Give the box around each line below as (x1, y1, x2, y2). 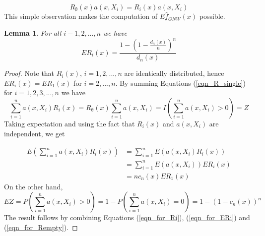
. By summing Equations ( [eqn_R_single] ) (115, 77, 246, 88)
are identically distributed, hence (124, 68, 224, 78)
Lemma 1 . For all (4, 28, 62, 38)
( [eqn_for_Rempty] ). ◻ (4, 222, 78, 232)
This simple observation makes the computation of (4, 11, 158, 21)
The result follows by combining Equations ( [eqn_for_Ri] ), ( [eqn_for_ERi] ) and (4, 212, 250, 223)
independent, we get (4, 128, 65, 138)
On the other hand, (4, 181, 63, 191)
